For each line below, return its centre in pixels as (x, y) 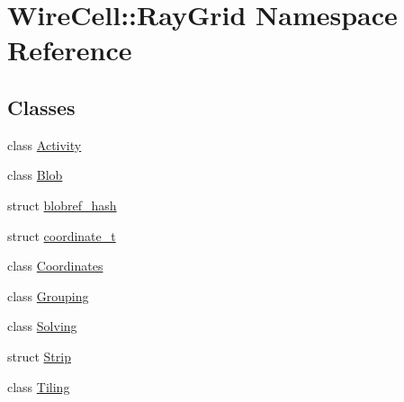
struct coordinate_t (62, 235)
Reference (70, 50)
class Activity (45, 144)
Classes (41, 107)
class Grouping (48, 295)
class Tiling (39, 386)
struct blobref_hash (62, 205)
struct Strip (39, 356)
